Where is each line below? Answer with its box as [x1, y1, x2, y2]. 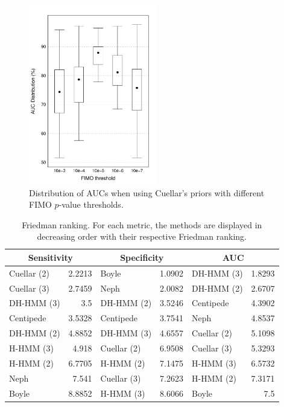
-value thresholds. [58, 198, 124, 211]
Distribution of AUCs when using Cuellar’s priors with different [29, 186, 265, 199]
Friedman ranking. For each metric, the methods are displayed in [22, 218, 262, 231]
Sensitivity [28, 251, 73, 263]
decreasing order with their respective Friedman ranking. [37, 230, 247, 243]
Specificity [120, 251, 164, 263]
